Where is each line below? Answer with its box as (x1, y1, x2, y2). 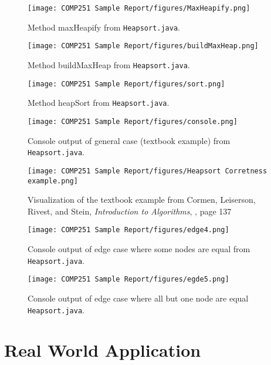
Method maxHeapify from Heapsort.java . (28, 21, 180, 33)
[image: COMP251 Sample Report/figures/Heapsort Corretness (28, 166, 267, 175)
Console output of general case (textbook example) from (28, 134, 231, 146)
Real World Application (4, 338, 201, 362)
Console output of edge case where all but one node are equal (28, 292, 249, 304)
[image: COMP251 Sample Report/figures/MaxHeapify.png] (28, 4, 250, 12)
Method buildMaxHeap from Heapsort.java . (28, 58, 190, 71)
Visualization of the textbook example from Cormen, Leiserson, (28, 193, 256, 206)
